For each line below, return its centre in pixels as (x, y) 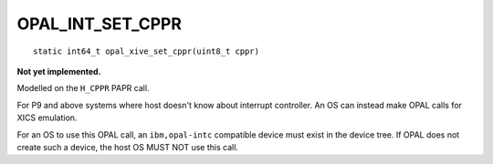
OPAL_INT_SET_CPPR (100, 24)
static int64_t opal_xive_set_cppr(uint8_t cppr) (147, 51)
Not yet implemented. (59, 71)
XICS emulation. (47, 118)
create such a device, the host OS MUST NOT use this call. (128, 147)
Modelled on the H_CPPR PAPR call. (83, 88)
